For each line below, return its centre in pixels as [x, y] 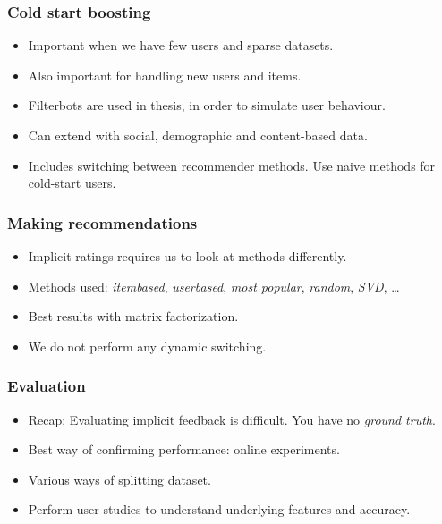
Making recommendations [102, 222]
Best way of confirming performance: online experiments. [184, 449]
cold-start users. [72, 183]
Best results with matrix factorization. [133, 316]
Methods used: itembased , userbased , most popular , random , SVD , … [214, 286]
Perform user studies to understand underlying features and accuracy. [219, 509]
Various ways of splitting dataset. [119, 479]
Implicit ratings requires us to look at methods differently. [187, 256]
